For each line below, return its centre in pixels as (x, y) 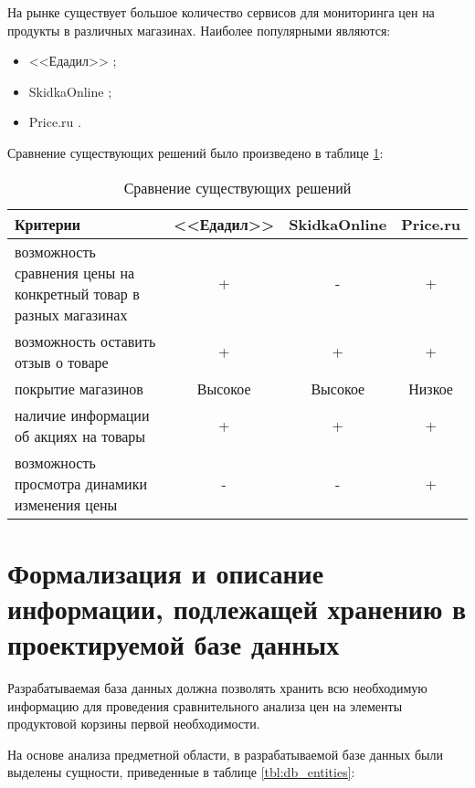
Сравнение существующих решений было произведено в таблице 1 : (195, 152)
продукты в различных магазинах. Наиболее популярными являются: (199, 30)
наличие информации (82, 415)
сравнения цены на (75, 272)
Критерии (48, 224)
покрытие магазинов (79, 388)
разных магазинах (71, 314)
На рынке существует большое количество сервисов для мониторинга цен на (221, 12)
